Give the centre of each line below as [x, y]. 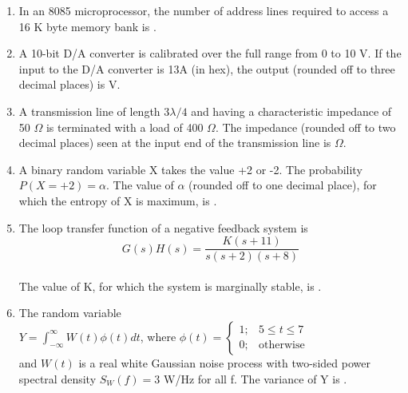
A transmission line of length [89, 111]
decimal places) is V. [69, 84]
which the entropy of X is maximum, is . [118, 200]
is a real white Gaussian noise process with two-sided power [224, 362]
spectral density [57, 378]
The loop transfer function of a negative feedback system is [163, 227]
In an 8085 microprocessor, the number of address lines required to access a [204, 10]
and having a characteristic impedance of [291, 111]
